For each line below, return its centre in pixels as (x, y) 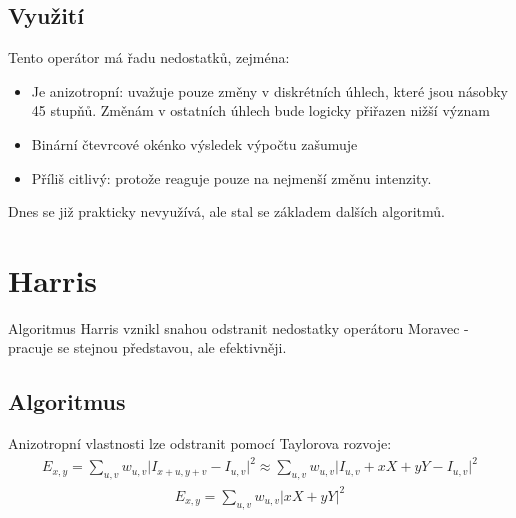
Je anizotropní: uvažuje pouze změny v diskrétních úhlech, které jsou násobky (269, 90)
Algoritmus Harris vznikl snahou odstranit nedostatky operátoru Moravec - (238, 327)
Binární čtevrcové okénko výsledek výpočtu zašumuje (194, 143)
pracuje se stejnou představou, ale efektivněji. (147, 347)
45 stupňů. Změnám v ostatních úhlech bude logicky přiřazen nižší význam (260, 110)
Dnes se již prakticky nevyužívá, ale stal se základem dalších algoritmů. (226, 211)
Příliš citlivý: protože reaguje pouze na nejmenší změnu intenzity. (231, 177)
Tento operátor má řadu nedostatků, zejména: (149, 57)
